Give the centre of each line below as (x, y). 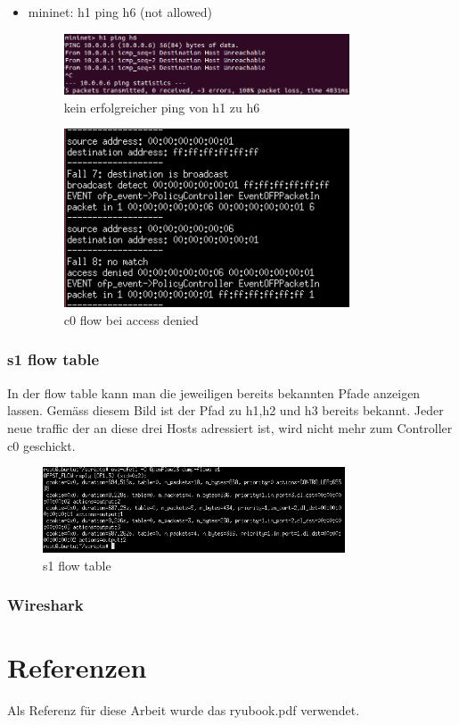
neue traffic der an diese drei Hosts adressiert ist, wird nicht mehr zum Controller (230, 427)
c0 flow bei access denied (131, 319)
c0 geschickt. (41, 445)
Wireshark (45, 605)
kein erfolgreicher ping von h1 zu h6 (162, 107)
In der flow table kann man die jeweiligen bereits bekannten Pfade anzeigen (214, 392)
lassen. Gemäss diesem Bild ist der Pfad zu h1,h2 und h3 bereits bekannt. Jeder (225, 410)
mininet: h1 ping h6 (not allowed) (120, 12)
